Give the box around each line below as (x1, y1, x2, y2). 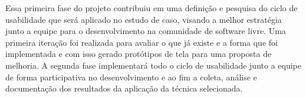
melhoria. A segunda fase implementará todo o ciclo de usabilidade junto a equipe (5, 59, 301, 71)
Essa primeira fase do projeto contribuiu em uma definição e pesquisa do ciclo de (5, 2, 298, 13)
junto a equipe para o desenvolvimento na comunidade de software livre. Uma (5, 25, 286, 37)
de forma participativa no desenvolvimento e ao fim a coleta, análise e (5, 70, 257, 83)
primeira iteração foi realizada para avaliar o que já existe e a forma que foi (5, 36, 278, 48)
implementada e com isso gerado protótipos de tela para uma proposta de (5, 48, 272, 60)
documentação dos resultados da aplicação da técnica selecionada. (5, 82, 243, 94)
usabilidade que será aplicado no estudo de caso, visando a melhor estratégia (5, 13, 282, 25)
